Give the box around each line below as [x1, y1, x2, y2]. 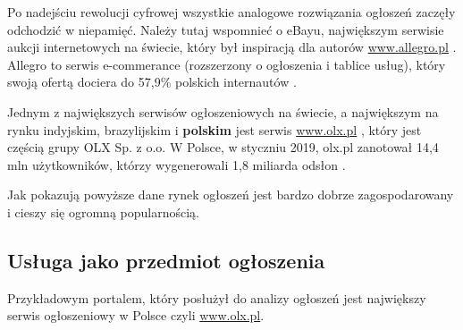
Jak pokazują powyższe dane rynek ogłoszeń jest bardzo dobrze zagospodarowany [7, 185, 454, 204]
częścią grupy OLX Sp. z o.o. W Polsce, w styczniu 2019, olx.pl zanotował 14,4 [7, 138, 439, 157]
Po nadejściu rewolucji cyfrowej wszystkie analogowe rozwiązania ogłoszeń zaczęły [7, 3, 456, 21]
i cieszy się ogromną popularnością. [7, 202, 199, 221]
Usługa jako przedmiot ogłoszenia [7, 246, 325, 274]
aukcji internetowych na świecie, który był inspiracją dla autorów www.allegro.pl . [7, 38, 457, 56]
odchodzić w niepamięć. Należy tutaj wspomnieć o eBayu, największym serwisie [7, 20, 444, 38]
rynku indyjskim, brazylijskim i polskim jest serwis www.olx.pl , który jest [7, 120, 422, 139]
